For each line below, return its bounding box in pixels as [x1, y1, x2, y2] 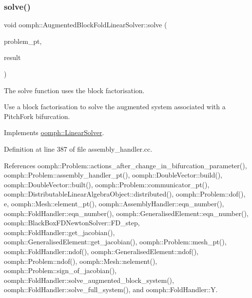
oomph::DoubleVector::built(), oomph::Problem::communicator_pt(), [4, 179, 210, 189]
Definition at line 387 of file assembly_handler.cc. [4, 143, 153, 154]
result [4, 52, 21, 62]
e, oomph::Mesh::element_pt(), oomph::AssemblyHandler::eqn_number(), [4, 198, 224, 208]
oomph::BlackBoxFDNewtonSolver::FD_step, [4, 218, 140, 228]
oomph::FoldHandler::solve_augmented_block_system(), [4, 275, 174, 285]
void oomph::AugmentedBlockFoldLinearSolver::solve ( [4, 20, 167, 30]
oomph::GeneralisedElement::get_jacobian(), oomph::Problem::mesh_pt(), [4, 237, 227, 247]
